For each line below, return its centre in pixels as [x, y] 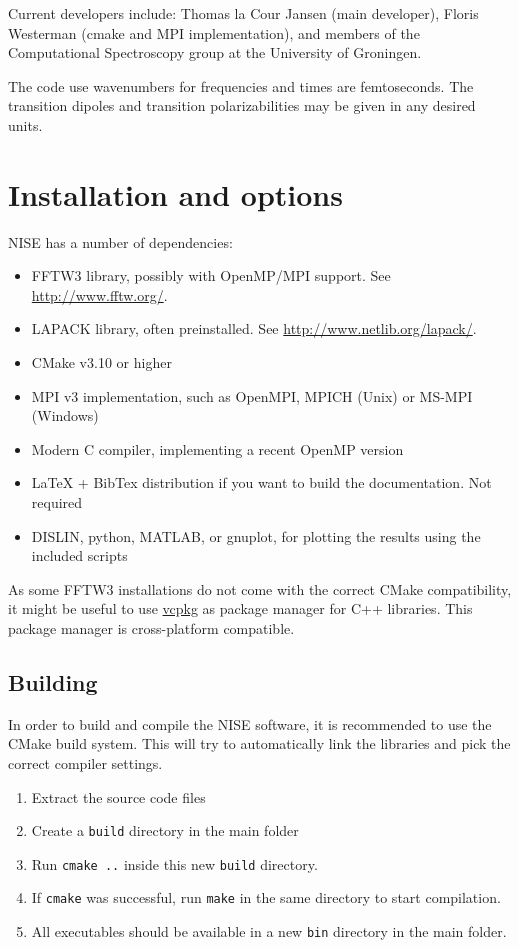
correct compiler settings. [85, 762]
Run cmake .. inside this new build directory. [174, 863]
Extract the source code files [118, 796]
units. [25, 124]
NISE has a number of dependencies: [120, 241]
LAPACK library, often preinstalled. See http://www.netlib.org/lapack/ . [254, 328]
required [57, 502]
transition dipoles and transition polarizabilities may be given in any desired [242, 105]
